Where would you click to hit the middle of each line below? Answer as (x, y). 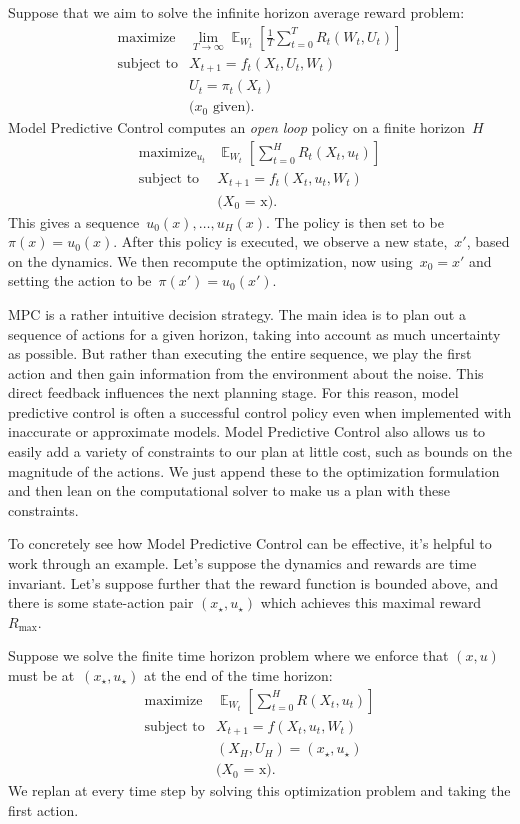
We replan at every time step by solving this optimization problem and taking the (259, 790)
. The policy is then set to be (355, 221)
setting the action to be (80, 280)
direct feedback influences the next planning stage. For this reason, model (233, 392)
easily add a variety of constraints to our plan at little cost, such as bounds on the (260, 451)
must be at (41, 675)
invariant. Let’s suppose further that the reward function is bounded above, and (253, 582)
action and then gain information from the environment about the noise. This (246, 372)
